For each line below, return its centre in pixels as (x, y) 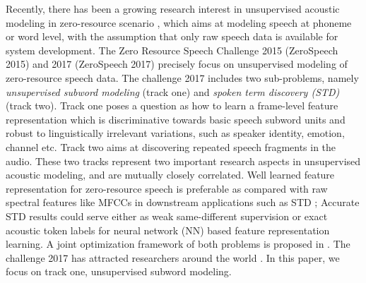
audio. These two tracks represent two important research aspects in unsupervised (183, 161)
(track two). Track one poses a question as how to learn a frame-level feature (172, 106)
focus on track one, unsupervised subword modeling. (119, 271)
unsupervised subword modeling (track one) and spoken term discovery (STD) (173, 91)
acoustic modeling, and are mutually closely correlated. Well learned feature (170, 175)
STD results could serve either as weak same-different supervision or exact (167, 216)
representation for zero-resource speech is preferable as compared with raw (167, 188)
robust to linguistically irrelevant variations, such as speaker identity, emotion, (175, 133)
